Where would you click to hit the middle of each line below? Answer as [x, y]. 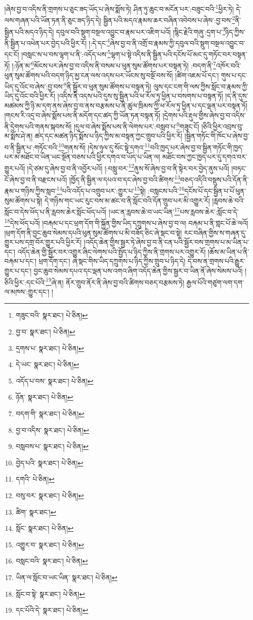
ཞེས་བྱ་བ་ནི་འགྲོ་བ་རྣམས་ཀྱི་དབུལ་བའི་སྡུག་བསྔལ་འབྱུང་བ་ [177, 43]
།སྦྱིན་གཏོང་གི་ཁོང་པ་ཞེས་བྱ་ [217, 136]
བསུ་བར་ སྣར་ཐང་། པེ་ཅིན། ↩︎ [50, 495]
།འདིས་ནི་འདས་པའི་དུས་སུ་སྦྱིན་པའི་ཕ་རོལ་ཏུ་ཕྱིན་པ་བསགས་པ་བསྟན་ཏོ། [140, 96]
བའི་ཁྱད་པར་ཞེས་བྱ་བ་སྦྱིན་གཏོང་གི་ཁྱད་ [197, 147]
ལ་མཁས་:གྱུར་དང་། [27, 291]
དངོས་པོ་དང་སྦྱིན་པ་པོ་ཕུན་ [215, 190]
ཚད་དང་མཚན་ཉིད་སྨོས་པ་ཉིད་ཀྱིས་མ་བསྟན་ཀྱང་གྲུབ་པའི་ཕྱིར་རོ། [109, 136]
